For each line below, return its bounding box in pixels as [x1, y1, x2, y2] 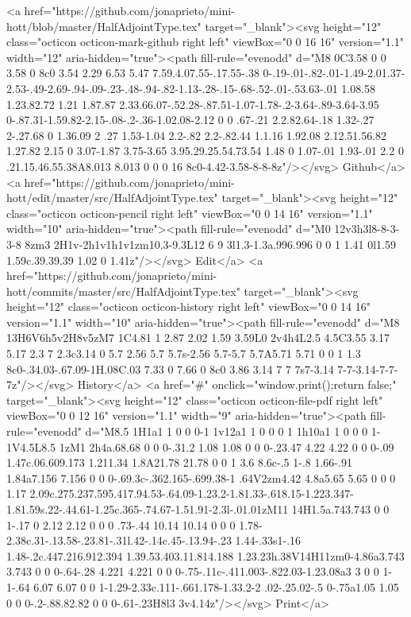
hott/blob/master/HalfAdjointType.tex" [6, 17, 202, 34]
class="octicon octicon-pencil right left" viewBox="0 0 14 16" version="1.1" [6, 204, 373, 221]
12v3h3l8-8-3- [334, 220, 400, 237]
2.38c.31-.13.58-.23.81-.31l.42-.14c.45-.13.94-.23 [6, 532, 232, 549]
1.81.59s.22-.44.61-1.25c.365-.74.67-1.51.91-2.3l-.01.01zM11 [6, 501, 289, 517]
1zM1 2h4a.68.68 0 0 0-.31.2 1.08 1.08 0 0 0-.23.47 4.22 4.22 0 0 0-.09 [59, 438, 394, 455]
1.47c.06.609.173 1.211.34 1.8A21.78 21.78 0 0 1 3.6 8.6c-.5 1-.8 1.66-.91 [6, 454, 352, 471]
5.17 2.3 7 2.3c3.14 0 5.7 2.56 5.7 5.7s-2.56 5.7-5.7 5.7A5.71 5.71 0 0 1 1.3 [6, 345, 361, 362]
